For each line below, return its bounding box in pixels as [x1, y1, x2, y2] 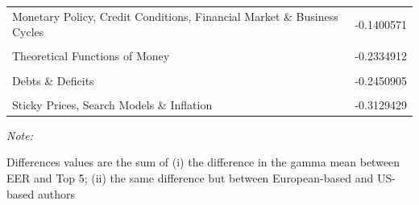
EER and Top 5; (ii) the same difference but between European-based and [6, 169, 374, 186]
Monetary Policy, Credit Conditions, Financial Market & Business [12, 7, 338, 24]
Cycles [12, 23, 44, 40]
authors [37, 185, 75, 202]
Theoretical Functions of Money [12, 47, 170, 64]
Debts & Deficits [12, 72, 94, 88]
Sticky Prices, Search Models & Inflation [12, 96, 213, 113]
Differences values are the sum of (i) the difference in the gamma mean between [6, 154, 400, 170]
